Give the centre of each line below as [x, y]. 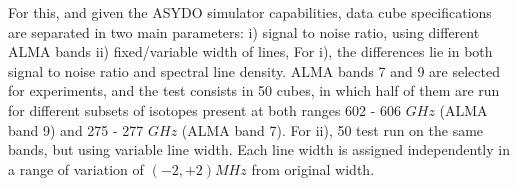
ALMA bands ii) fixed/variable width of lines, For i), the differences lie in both [250, 51]
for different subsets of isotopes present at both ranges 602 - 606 [205, 109]
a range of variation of [76, 168]
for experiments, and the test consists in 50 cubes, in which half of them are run [254, 90]
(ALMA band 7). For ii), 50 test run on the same [332, 129]
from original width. [313, 168]
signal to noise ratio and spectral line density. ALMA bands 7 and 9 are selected [254, 70]
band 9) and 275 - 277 [76, 129]
